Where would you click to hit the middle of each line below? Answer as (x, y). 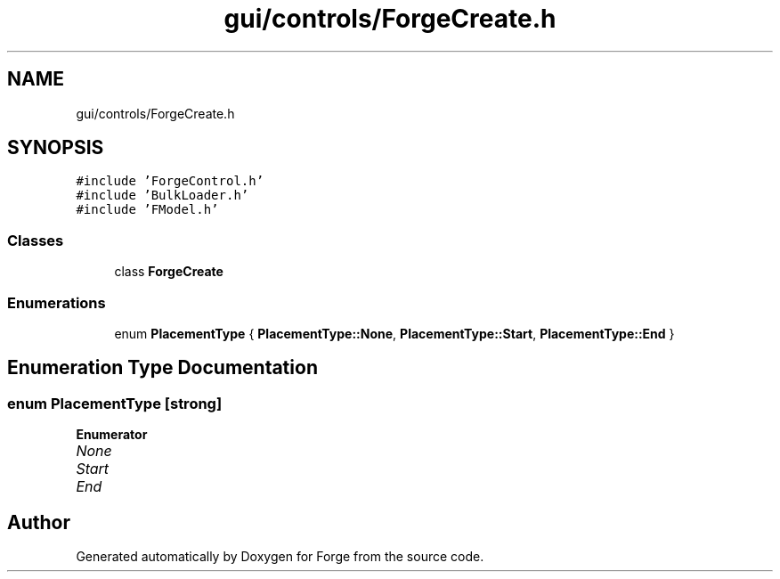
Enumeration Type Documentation (162, 368)
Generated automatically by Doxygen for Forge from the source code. (280, 556)
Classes (36, 240)
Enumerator (112, 435)
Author (39, 522)
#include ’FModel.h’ (147, 210)
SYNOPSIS (56, 148)
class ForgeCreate (169, 272)
